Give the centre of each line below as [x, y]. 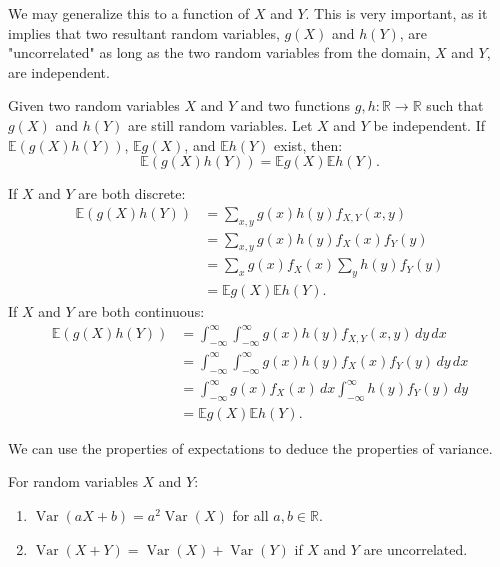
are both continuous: [141, 311]
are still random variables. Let [220, 124]
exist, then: [308, 144]
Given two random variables [94, 105]
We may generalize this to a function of [129, 13]
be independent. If [429, 124]
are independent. [59, 71]
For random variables [73, 481]
